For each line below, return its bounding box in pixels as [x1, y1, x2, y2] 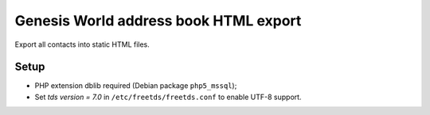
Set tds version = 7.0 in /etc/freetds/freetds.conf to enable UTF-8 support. [34, 92, 302, 102]
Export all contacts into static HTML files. [14, 40, 150, 49]
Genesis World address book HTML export [14, 12, 302, 29]
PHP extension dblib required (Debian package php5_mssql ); [34, 81, 237, 90]
